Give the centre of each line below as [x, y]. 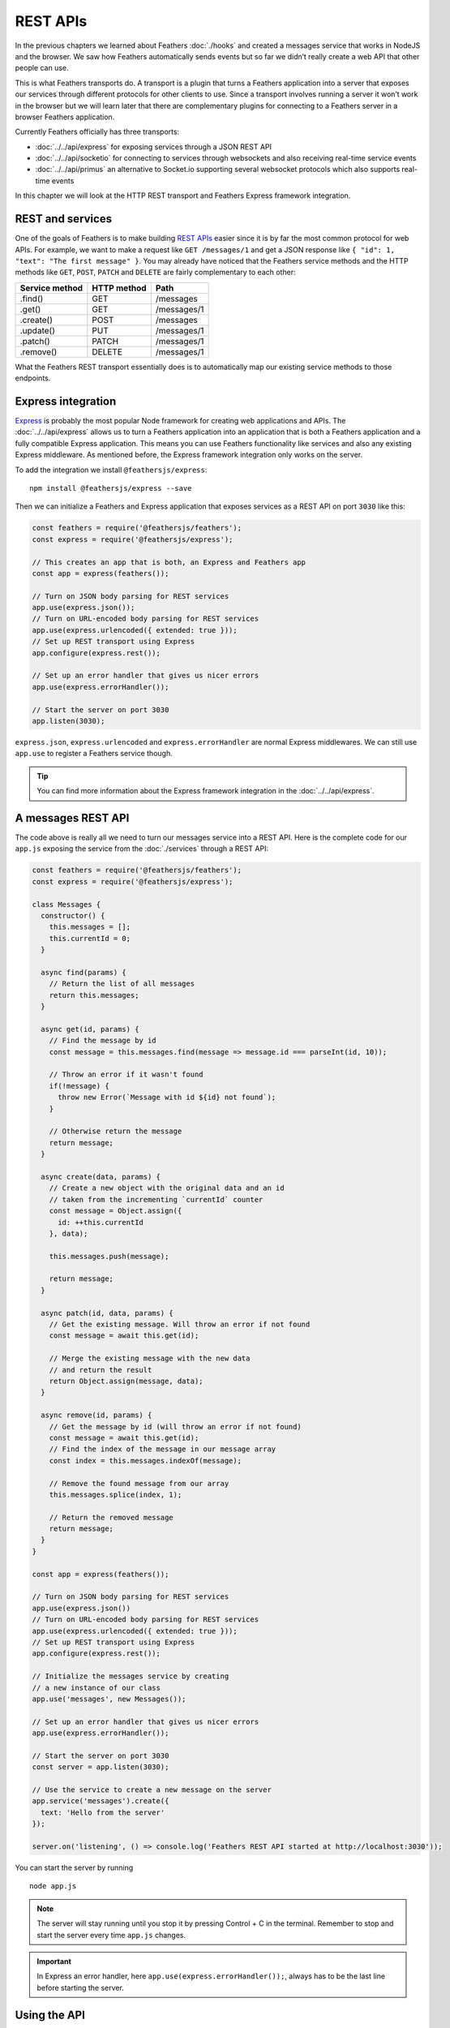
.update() [38, 330]
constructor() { [73, 915]
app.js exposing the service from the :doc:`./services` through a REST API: [142, 849]
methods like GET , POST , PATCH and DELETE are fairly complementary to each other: [155, 273]
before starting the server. [81, 1987]
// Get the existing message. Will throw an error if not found [180, 1325]
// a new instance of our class [96, 1688]
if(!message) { [79, 1086]
